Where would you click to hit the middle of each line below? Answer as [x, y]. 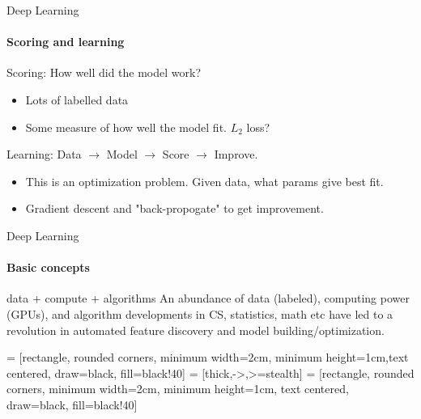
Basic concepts [48, 267]
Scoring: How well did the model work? [104, 72]
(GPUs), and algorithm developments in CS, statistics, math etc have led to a [200, 313]
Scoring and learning [66, 42]
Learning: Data [44, 154]
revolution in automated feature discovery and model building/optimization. [196, 330]
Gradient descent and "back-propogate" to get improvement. [174, 208]
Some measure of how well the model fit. [126, 127]
